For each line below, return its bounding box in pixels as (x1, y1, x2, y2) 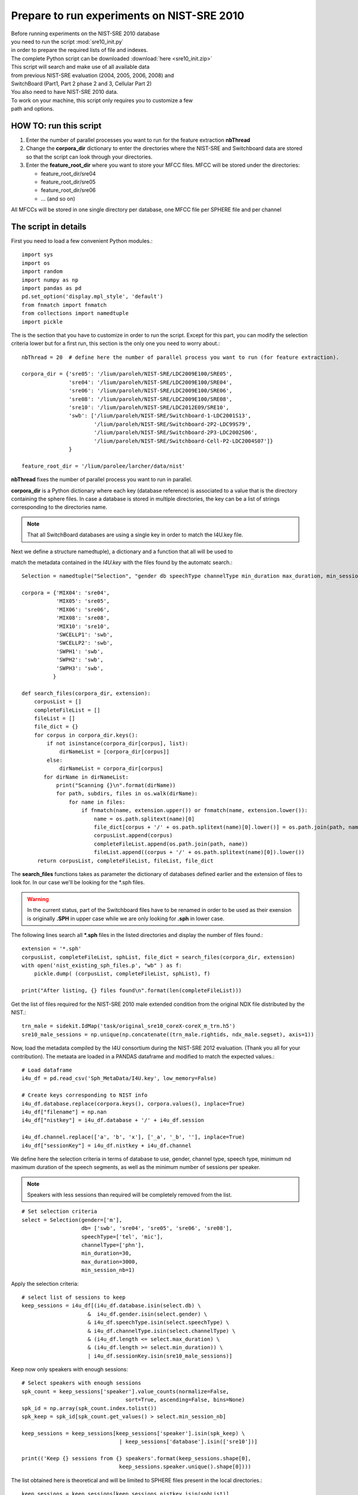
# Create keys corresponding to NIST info (21, 1092, 148, 1099)
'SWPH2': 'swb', (55, 657, 104, 663)
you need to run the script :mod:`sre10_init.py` (11, 38, 124, 45)
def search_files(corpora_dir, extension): (21, 689, 151, 697)
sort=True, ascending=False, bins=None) (125, 1396, 245, 1404)
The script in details (11, 221, 87, 231)
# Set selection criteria (21, 1208, 98, 1215)
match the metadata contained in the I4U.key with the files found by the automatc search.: (11, 559, 233, 566)
